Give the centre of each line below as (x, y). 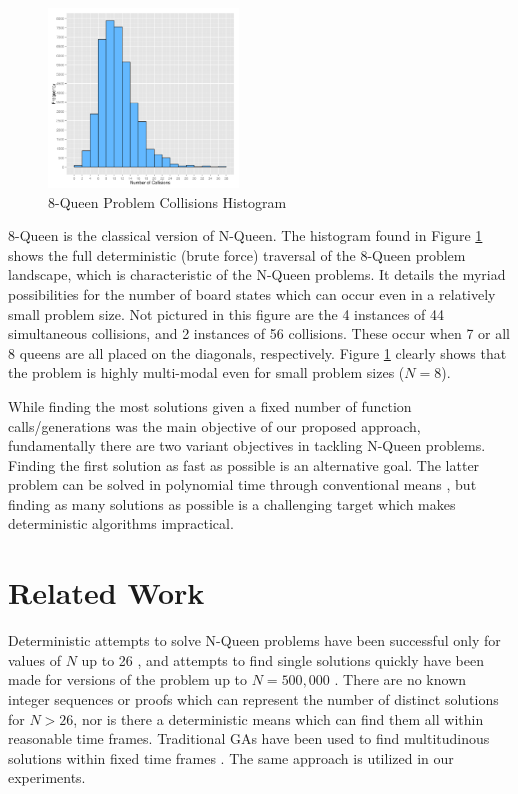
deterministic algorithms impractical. (121, 523)
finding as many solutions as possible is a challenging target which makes (232, 503)
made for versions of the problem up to (128, 679)
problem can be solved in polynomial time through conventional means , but (242, 484)
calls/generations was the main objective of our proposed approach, (214, 425)
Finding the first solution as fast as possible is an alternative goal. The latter (244, 464)
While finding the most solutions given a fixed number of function (210, 405)
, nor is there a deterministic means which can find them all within (278, 718)
